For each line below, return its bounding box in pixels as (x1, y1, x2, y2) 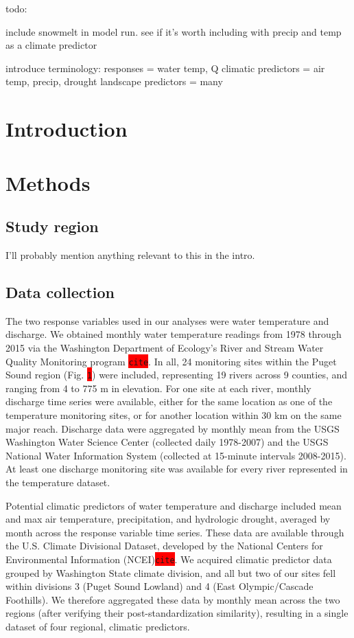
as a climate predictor (5, 38, 97, 52)
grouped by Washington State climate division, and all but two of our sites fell (5, 565, 336, 580)
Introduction (5, 115, 128, 143)
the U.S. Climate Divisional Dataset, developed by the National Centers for (5, 538, 323, 553)
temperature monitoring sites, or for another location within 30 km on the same (5, 408, 342, 422)
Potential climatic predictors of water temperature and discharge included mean (5, 498, 342, 512)
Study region (5, 216, 99, 237)
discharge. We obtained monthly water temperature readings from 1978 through (5, 327, 342, 341)
